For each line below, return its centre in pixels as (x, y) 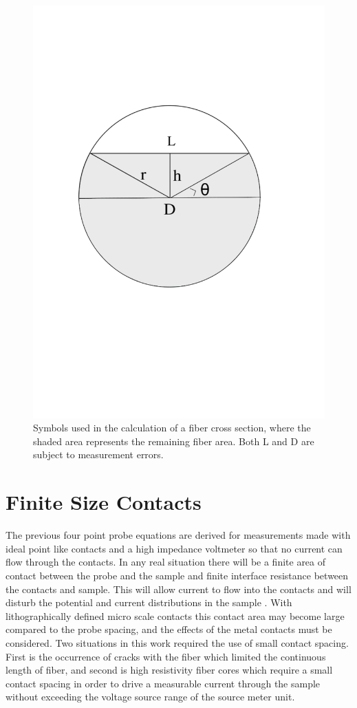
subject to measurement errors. (98, 454)
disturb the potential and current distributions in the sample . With (149, 602)
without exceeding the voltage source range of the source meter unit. (150, 697)
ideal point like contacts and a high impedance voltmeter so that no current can (174, 548)
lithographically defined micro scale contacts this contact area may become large (175, 615)
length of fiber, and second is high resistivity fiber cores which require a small (169, 670)
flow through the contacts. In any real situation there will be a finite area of (166, 562)
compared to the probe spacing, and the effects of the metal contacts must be (169, 629)
